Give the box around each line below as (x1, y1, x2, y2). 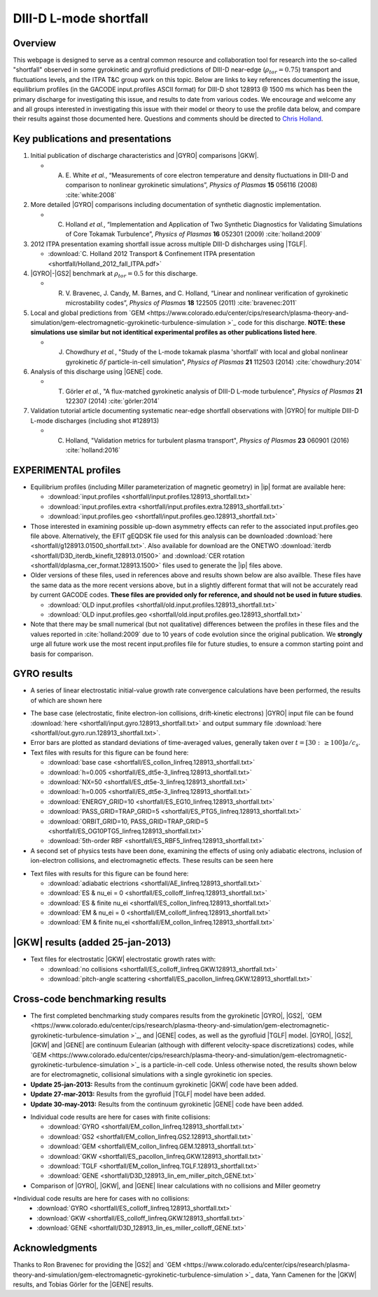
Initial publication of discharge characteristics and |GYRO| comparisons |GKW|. (30, 152, 259, 160)
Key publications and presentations (13, 133, 171, 145)
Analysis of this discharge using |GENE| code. (30, 367, 163, 375)
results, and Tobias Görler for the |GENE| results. (13, 1280, 154, 1289)
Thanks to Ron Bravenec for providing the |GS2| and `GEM (13, 1261, 181, 1269)
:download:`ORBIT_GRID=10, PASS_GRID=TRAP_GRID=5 (48, 817, 209, 826)
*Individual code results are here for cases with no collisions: (13, 1195, 190, 1203)
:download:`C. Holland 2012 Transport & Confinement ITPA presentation (48, 250, 255, 258)
